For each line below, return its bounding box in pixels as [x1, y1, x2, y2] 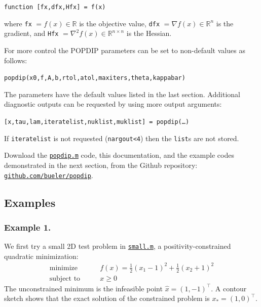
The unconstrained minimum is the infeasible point [4, 283, 163, 293]
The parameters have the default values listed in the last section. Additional [4, 89, 240, 99]
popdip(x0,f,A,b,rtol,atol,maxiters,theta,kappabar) [4, 74, 185, 82]
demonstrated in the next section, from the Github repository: [4, 159, 198, 170]
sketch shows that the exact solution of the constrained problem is [4, 293, 210, 303]
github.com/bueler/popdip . [4, 169, 93, 180]
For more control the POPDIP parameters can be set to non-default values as [4, 45, 245, 55]
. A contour [211, 283, 247, 293]
